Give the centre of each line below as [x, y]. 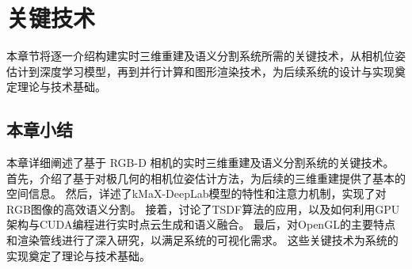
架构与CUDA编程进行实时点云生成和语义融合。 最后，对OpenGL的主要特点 [201, 224]
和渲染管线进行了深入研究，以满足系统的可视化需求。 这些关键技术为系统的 [202, 240]
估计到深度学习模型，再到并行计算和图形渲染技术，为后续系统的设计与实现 [200, 71]
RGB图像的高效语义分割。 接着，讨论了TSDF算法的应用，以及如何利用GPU [203, 208]
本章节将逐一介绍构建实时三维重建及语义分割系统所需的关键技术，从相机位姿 [206, 56]
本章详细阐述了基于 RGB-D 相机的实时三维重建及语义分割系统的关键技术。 [200, 163]
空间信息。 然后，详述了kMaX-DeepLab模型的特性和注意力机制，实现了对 [196, 193]
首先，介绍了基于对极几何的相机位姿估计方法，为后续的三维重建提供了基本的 [206, 178]
